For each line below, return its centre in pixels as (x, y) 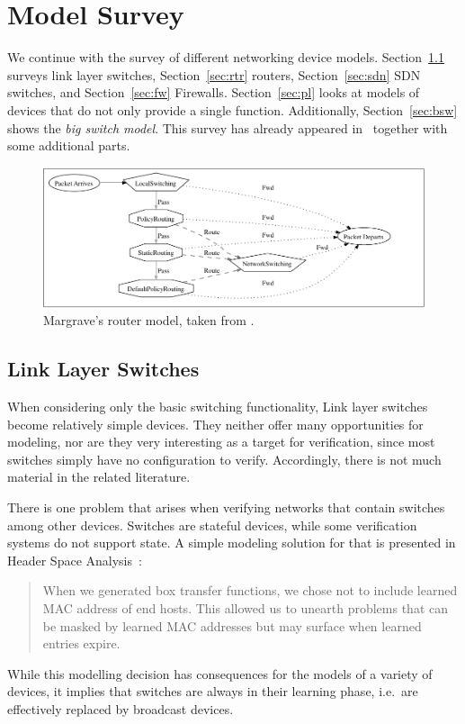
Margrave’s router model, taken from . (149, 320)
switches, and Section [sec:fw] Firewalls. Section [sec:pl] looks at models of (214, 92)
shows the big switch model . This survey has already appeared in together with (228, 127)
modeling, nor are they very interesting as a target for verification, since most (221, 442)
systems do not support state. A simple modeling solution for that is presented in (232, 543)
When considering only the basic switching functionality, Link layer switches (218, 407)
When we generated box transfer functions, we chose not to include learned (250, 590)
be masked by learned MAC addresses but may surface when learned (232, 625)
